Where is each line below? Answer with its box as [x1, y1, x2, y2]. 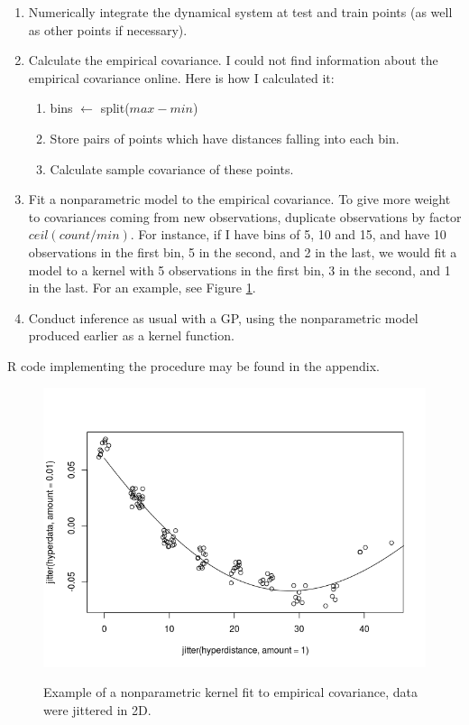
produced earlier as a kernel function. [28, 326, 234, 345]
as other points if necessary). [28, 20, 188, 39]
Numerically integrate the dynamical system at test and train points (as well [28, 3, 453, 21]
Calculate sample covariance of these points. [50, 159, 294, 178]
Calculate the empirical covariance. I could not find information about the [28, 51, 438, 70]
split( [100, 98, 130, 117]
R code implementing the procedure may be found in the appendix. [7, 356, 380, 375]
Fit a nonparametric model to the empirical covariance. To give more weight [28, 190, 451, 209]
